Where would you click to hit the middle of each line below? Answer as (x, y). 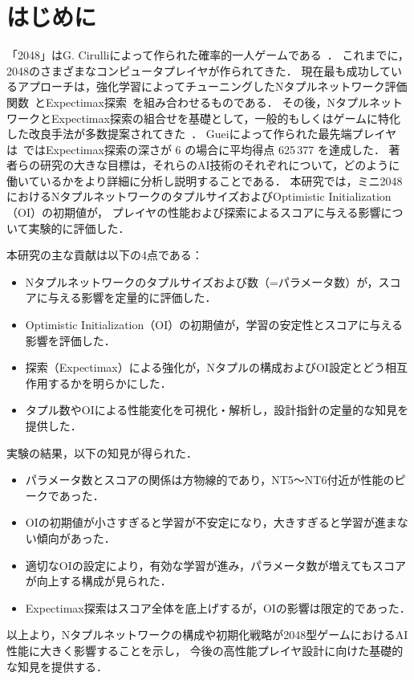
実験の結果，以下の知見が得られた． (102, 452)
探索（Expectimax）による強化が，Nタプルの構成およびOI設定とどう (205, 367)
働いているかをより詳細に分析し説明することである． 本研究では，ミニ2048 (205, 180)
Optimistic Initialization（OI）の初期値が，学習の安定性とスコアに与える (214, 325)
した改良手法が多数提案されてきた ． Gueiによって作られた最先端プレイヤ (202, 134)
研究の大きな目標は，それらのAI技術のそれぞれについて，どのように (220, 165)
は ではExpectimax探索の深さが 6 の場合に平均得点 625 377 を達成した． (196, 149)
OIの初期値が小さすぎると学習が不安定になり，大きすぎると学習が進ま (211, 522)
